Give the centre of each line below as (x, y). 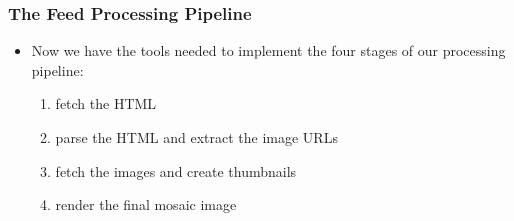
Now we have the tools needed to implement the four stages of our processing (268, 50)
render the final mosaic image (146, 204)
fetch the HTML (106, 103)
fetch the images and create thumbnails (176, 170)
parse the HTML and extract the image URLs (196, 137)
